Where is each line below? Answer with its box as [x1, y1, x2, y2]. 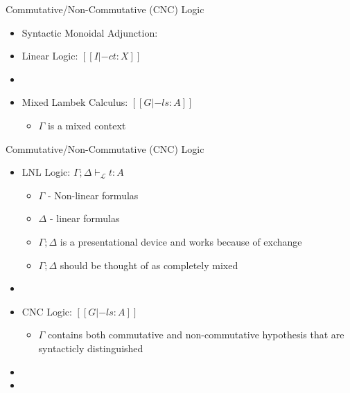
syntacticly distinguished [38, 340, 143, 355]
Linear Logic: [21, 48, 78, 63]
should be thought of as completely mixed [60, 257, 238, 272]
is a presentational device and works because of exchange [60, 234, 302, 248]
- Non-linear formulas [47, 188, 139, 202]
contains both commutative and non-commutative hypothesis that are [47, 327, 344, 342]
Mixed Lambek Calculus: [21, 95, 128, 109]
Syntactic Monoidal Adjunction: [21, 25, 158, 39]
